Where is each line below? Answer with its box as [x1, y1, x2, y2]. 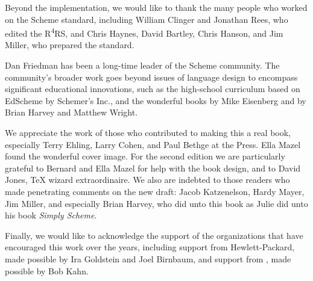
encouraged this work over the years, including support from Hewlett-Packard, [5, 241, 295, 253]
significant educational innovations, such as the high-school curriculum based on [5, 82, 300, 95]
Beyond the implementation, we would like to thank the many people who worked [5, 1, 308, 13]
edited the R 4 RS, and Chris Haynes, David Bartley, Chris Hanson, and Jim [5, 25, 283, 39]
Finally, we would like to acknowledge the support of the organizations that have [5, 229, 303, 241]
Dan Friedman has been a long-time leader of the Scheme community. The [5, 59, 280, 72]
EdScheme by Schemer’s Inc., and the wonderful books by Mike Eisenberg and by [5, 94, 306, 107]
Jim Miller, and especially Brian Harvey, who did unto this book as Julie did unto [5, 197, 308, 209]
